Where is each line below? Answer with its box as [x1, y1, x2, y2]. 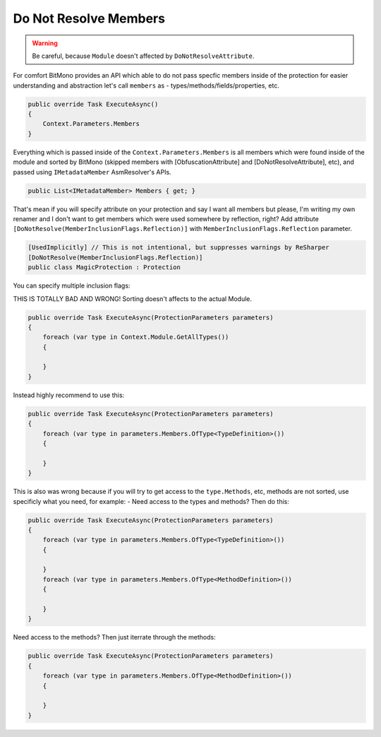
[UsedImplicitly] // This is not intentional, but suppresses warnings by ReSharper [28, 244, 329, 252]
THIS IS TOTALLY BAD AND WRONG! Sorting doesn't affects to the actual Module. [13, 294, 253, 303]
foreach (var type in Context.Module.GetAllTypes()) [42, 333, 229, 341]
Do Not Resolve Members [13, 11, 166, 26]
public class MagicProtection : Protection [28, 264, 181, 271]
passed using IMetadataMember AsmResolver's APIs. [13, 167, 172, 176]
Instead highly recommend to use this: [13, 391, 125, 399]
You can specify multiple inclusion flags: [13, 281, 131, 290]
